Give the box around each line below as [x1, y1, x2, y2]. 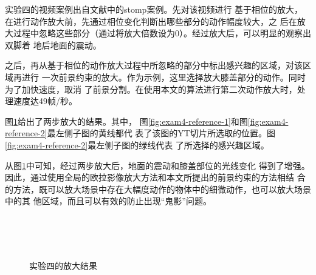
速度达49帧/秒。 [13, 94, 77, 107]
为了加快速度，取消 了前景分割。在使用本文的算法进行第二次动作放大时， [5, 82, 297, 95]
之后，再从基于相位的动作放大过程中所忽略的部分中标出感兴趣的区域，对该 [5, 59, 303, 71]
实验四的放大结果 [29, 259, 97, 271]
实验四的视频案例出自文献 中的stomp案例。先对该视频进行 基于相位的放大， [5, 3, 303, 15]
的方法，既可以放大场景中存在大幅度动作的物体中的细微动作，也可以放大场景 [5, 182, 311, 195]
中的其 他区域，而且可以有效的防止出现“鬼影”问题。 [5, 194, 211, 207]
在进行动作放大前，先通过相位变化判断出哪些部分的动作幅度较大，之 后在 [5, 15, 297, 27]
